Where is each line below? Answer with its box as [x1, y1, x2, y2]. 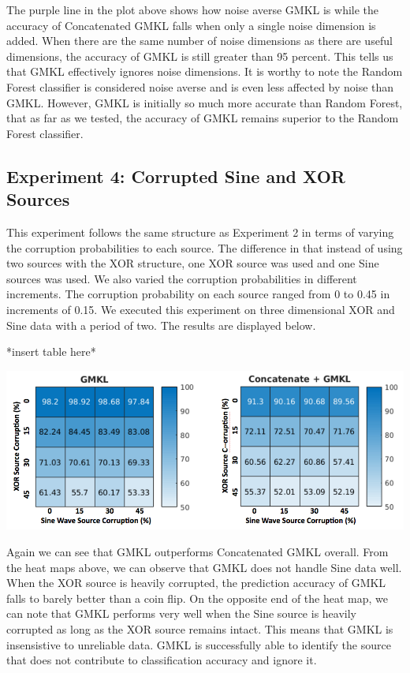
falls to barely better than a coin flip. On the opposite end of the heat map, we [6, 589, 389, 606]
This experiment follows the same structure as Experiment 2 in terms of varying [6, 223, 394, 240]
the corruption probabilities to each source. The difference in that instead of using [6, 239, 403, 256]
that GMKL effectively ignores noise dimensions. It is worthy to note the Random [6, 63, 403, 80]
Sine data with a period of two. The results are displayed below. [6, 316, 316, 333]
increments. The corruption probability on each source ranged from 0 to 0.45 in [6, 286, 390, 302]
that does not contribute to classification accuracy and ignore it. [6, 652, 317, 668]
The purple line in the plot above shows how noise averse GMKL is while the [6, 2, 379, 17]
